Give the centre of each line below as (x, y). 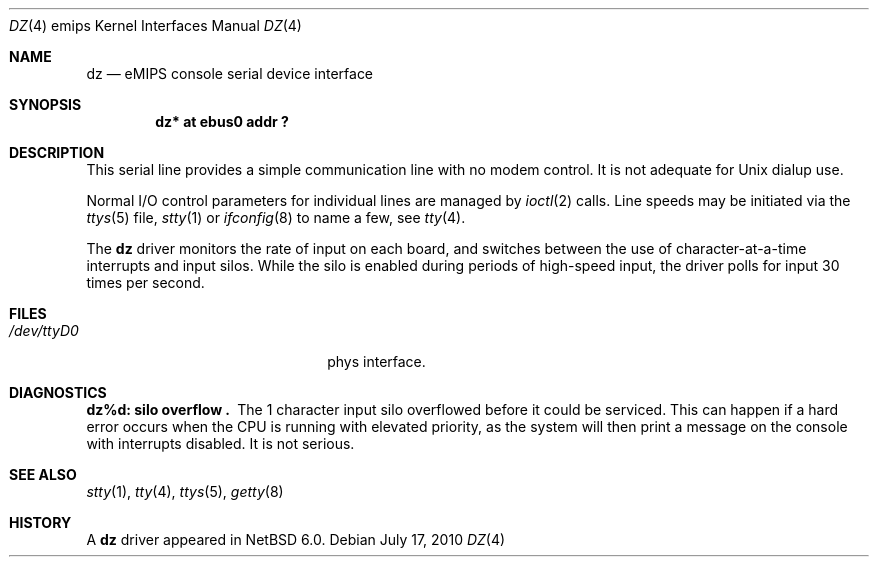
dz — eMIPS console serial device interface (230, 73)
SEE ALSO (43, 474)
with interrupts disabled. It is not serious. (220, 443)
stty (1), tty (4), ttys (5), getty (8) (185, 491)
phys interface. (376, 361)
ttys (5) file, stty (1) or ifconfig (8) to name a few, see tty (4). (276, 217)
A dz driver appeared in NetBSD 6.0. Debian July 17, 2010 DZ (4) (296, 539)
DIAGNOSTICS (58, 392)
